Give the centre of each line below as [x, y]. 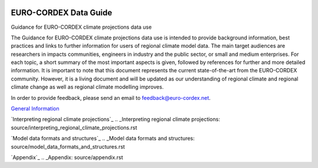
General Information [35, 109]
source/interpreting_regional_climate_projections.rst [74, 127]
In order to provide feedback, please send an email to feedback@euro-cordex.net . [111, 98]
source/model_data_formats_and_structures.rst [68, 146]
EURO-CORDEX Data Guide [62, 13]
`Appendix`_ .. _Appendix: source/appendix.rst [67, 157]
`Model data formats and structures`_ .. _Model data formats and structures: [103, 139]
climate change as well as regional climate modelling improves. [87, 87]
